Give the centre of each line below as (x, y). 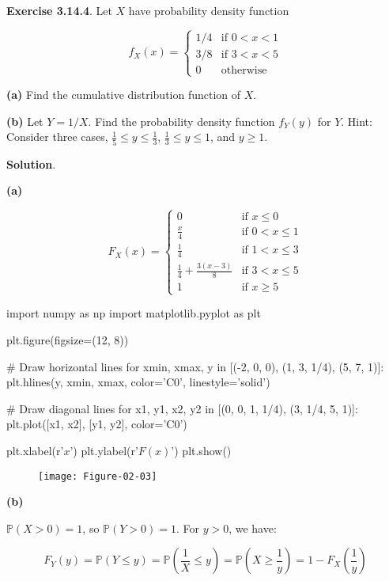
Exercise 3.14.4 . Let (59, 10)
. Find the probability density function (181, 121)
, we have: (253, 528)
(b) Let (25, 121)
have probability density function (209, 10)
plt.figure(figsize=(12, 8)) (68, 339)
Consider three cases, (57, 137)
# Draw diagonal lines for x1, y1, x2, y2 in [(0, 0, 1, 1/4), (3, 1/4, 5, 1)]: (182, 408)
